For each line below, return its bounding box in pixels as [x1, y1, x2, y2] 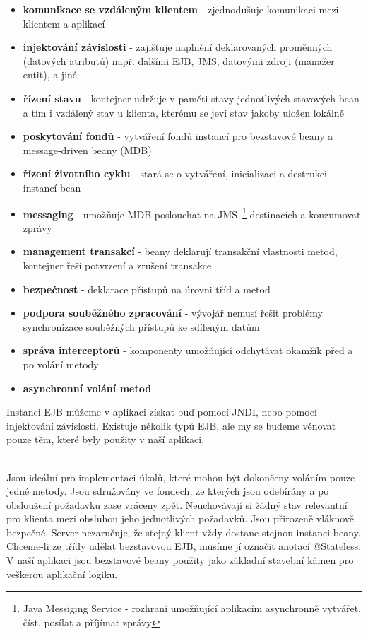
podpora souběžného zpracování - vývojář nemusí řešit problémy [23, 305, 323, 320]
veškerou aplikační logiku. [6, 566, 118, 581]
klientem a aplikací [23, 16, 105, 30]
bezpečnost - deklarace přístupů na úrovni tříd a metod [23, 281, 271, 296]
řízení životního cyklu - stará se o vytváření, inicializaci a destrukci [23, 166, 327, 181]
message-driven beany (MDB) [23, 142, 152, 157]
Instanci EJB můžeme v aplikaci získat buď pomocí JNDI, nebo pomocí [6, 404, 317, 419]
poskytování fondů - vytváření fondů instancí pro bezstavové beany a [23, 129, 333, 143]
